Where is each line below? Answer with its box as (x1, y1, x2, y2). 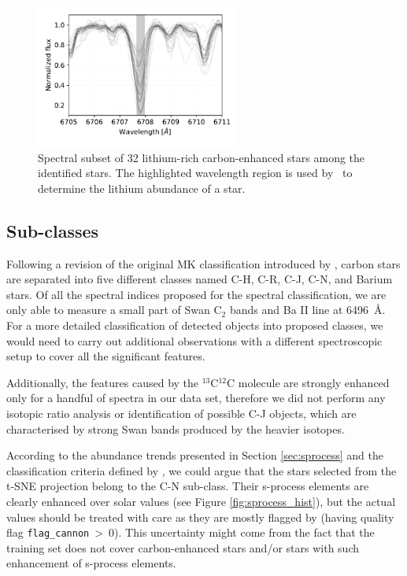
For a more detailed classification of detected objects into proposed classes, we (6, 317, 383, 334)
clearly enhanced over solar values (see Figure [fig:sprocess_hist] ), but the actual (6, 493, 396, 509)
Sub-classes (6, 218, 99, 242)
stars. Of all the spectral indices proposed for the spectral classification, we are (6, 286, 387, 302)
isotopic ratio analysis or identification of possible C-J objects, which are (6, 404, 357, 421)
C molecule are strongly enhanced (226, 374, 390, 390)
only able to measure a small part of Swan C (6, 301, 222, 318)
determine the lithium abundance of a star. (38, 179, 246, 196)
